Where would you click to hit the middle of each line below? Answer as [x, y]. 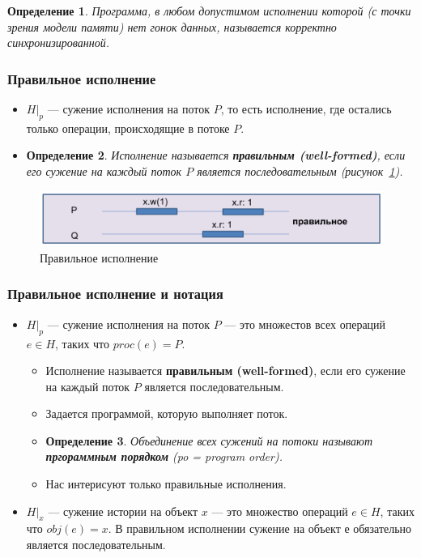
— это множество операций [280, 511]
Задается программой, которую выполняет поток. [167, 413]
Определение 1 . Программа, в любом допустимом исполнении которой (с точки [209, 11]
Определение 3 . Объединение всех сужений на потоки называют [209, 440]
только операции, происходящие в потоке [128, 128]
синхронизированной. [58, 43]
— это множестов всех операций [305, 324]
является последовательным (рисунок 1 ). [300, 170]
